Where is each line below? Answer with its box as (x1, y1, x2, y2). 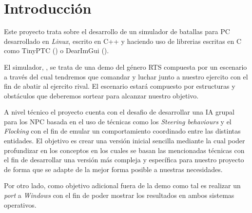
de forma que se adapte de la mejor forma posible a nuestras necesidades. (4, 164, 223, 174)
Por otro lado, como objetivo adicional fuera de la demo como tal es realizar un (4, 180, 241, 191)
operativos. (4, 199, 37, 210)
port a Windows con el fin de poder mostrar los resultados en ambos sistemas (4, 190, 234, 200)
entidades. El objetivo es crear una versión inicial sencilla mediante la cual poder (4, 136, 245, 146)
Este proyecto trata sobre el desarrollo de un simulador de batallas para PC (4, 26, 230, 37)
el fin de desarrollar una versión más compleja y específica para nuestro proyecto (4, 155, 244, 165)
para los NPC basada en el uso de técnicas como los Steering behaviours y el (4, 116, 232, 126)
